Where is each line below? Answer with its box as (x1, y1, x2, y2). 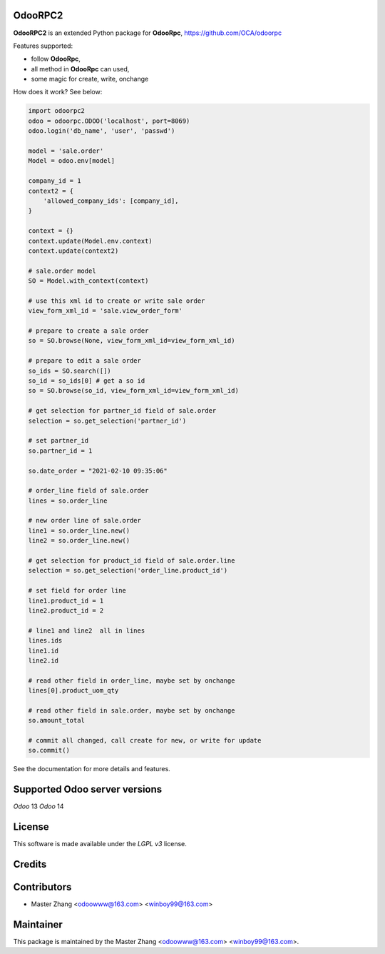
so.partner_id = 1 (28, 446, 93, 455)
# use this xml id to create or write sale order (28, 296, 205, 305)
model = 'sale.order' (28, 147, 104, 155)
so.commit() (28, 746, 71, 755)
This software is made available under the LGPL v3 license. (13, 840, 187, 848)
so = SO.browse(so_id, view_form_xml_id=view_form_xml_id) (28, 386, 239, 395)
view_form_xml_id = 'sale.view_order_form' (28, 307, 183, 315)
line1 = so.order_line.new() (28, 526, 130, 535)
